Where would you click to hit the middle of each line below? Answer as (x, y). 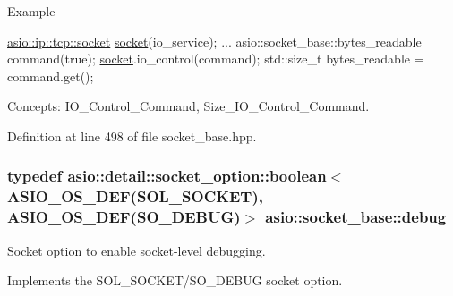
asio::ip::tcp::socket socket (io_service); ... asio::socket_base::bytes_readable (214, 41)
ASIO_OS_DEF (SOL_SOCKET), (135, 196)
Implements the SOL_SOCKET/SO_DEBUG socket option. (175, 280)
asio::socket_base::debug (356, 217)
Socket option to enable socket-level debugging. (137, 250)
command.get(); (51, 76)
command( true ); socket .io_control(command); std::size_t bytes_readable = (216, 59)
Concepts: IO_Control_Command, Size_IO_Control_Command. (188, 106)
